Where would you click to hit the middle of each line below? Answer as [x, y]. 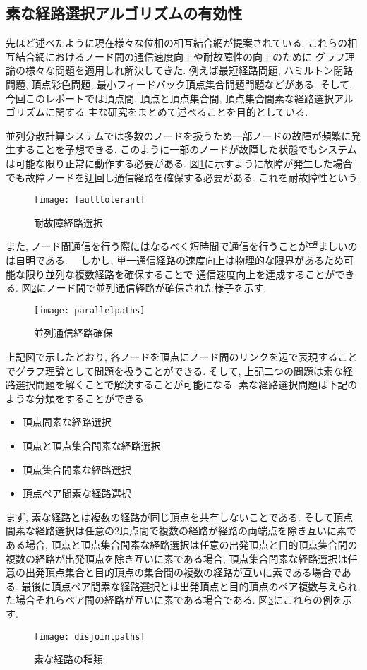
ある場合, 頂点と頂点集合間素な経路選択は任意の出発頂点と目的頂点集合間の [182, 544]
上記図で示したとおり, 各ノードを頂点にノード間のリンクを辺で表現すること [182, 357]
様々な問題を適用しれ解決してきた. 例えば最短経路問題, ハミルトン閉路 [189, 70]
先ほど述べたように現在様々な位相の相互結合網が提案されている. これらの [177, 43]
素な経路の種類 [68, 659]
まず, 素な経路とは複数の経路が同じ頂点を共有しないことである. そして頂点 [180, 516]
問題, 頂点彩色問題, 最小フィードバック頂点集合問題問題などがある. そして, [179, 84]
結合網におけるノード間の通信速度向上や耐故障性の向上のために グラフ [180, 56]
